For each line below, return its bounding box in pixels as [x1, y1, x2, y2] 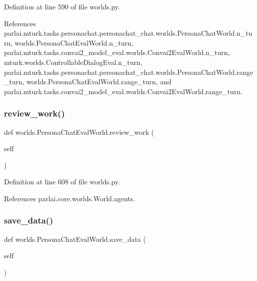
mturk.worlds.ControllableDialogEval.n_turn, [4, 56, 142, 67]
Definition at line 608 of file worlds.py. [4, 176, 120, 187]
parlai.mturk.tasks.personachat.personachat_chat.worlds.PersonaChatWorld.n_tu [4, 28, 253, 38]
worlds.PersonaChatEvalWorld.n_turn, [14, 37, 133, 48]
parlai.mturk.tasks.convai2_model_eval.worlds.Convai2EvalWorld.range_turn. [4, 86, 243, 96]
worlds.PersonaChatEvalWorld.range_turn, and [26, 76, 172, 87]
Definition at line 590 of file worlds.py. [4, 1, 120, 11]
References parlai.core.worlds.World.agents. [4, 193, 135, 203]
